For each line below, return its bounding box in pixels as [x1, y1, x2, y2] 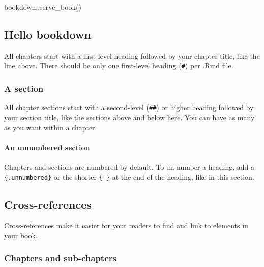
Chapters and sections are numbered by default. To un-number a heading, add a [4, 161, 254, 172]
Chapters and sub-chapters [4, 252, 116, 264]
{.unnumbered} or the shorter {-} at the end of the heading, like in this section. [4, 171, 254, 182]
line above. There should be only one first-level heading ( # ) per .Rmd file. [4, 60, 233, 71]
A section [4, 82, 44, 94]
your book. [4, 230, 38, 241]
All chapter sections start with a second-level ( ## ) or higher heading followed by [4, 102, 254, 113]
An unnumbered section [4, 142, 90, 152]
